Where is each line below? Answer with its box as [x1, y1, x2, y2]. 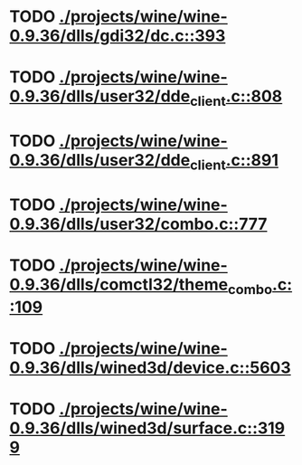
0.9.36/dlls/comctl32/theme [9, 274, 229, 295]
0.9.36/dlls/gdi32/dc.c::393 [9, 25, 226, 46]
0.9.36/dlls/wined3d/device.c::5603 [9, 357, 291, 377]
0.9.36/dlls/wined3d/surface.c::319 [9, 418, 286, 439]
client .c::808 [189, 86, 283, 109]
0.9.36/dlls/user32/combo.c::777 [9, 214, 268, 234]
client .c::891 [189, 150, 278, 174]
